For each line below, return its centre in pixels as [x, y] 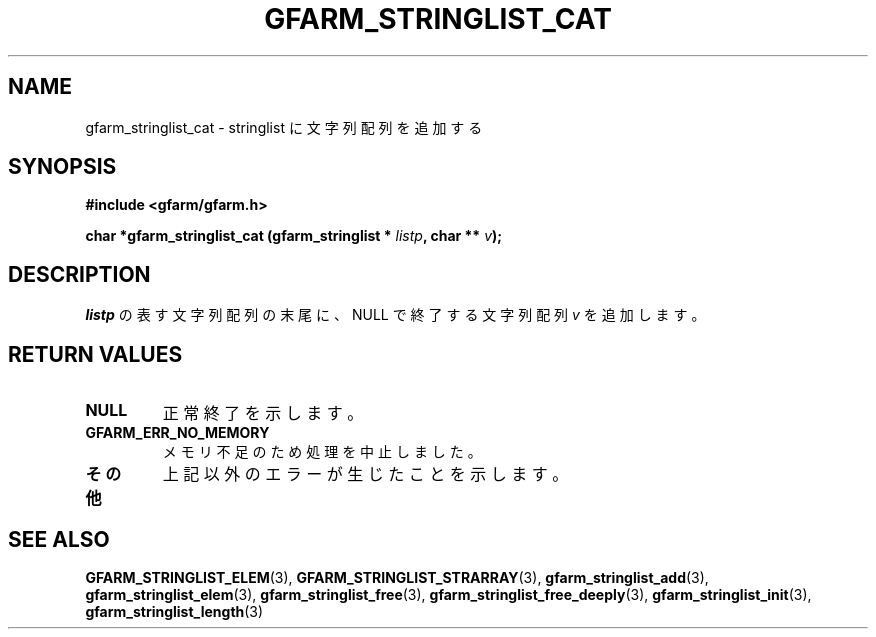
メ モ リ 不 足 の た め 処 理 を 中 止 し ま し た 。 [322, 452]
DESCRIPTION [79, 274]
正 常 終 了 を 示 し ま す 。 [263, 413]
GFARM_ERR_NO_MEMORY [177, 433]
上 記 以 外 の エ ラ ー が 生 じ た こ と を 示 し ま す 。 [365, 474]
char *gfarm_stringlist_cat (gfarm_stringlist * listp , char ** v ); [294, 236]
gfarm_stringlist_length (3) [174, 611]
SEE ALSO [59, 539]
